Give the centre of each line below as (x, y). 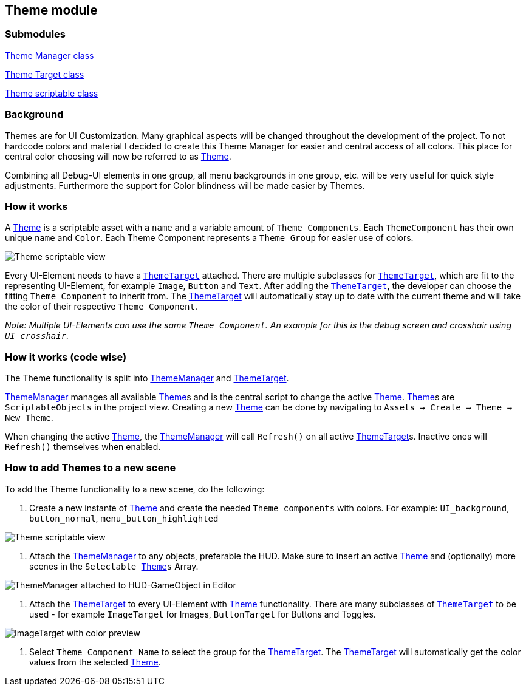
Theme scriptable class (52, 93)
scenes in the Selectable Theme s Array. (114, 566)
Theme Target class (45, 74)
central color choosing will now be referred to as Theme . (118, 156)
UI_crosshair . (37, 336)
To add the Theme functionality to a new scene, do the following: (135, 489)
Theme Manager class (50, 55)
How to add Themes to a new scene (91, 468)
